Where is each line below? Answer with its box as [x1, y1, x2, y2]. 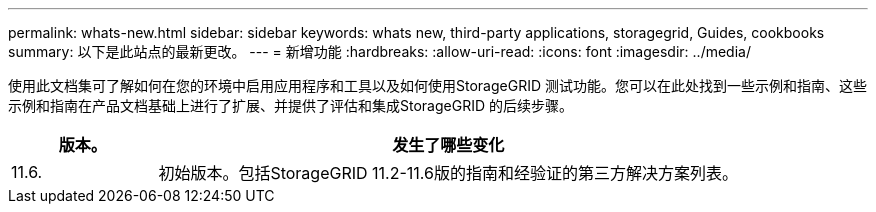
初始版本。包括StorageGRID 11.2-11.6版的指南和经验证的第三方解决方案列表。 [158, 163, 738, 183]
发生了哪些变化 [392, 135, 505, 155]
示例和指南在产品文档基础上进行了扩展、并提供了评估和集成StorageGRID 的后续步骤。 [8, 97, 573, 114]
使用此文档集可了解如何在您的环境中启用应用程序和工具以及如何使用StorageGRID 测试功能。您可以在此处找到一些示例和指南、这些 [8, 77, 867, 94]
